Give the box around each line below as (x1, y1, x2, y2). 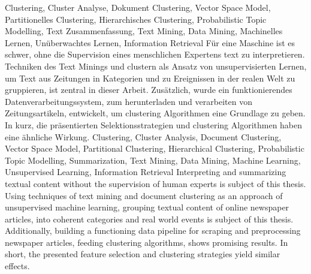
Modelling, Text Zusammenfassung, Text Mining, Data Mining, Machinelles (5, 25, 283, 37)
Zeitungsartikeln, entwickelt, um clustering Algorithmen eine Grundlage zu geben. (5, 107, 306, 119)
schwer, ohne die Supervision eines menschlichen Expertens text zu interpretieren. (5, 48, 305, 61)
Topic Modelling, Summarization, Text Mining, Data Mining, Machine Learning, (5, 153, 301, 166)
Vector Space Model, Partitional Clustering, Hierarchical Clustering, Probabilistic (5, 142, 304, 155)
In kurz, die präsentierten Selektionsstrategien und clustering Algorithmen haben (5, 118, 303, 131)
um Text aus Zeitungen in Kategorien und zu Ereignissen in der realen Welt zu (5, 71, 295, 84)
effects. (5, 260, 30, 272)
